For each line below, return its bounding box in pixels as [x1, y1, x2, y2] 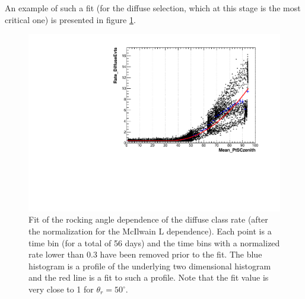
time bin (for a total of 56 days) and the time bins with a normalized [28, 236, 280, 249]
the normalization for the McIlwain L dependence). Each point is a [28, 225, 272, 237]
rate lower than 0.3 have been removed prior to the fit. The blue [28, 248, 262, 261]
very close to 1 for [28, 283, 94, 295]
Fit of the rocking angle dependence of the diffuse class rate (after [28, 213, 268, 226]
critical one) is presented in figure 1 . [5, 13, 136, 25]
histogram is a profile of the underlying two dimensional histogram [28, 259, 271, 272]
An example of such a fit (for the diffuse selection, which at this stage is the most [5, 2, 301, 14]
